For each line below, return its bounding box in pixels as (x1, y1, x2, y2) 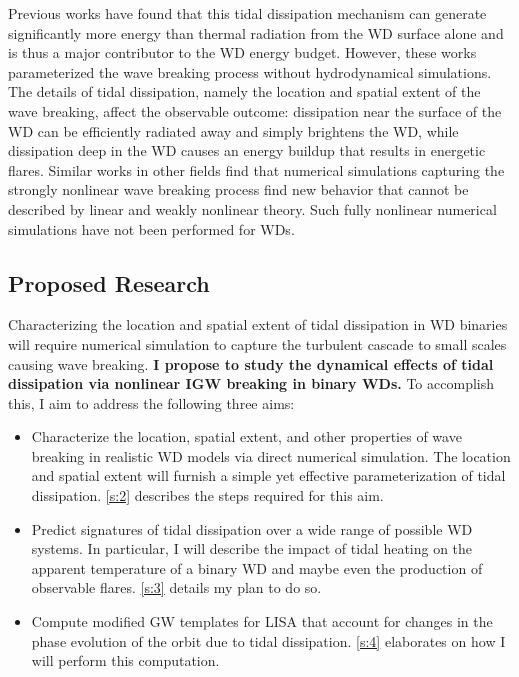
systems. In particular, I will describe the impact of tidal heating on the (31, 538, 473, 559)
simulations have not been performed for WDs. (8, 218, 295, 239)
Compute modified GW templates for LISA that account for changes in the (31, 611, 493, 632)
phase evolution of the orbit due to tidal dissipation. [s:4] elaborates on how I (31, 630, 506, 651)
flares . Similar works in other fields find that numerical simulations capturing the (8, 159, 505, 180)
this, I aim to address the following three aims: (8, 392, 295, 413)
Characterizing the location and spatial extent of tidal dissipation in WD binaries (8, 314, 508, 335)
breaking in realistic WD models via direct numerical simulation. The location (31, 445, 511, 466)
